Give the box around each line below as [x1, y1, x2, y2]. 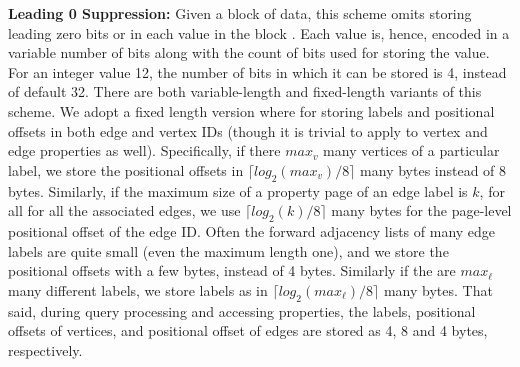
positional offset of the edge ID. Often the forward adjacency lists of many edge [8, 220, 496, 241]
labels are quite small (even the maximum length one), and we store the [8, 240, 449, 261]
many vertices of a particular [323, 140, 500, 161]
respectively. [8, 339, 83, 360]
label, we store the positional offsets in [8, 159, 244, 180]
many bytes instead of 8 [360, 159, 507, 180]
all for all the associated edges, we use [8, 200, 241, 221]
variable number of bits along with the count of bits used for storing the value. [8, 42, 490, 63]
